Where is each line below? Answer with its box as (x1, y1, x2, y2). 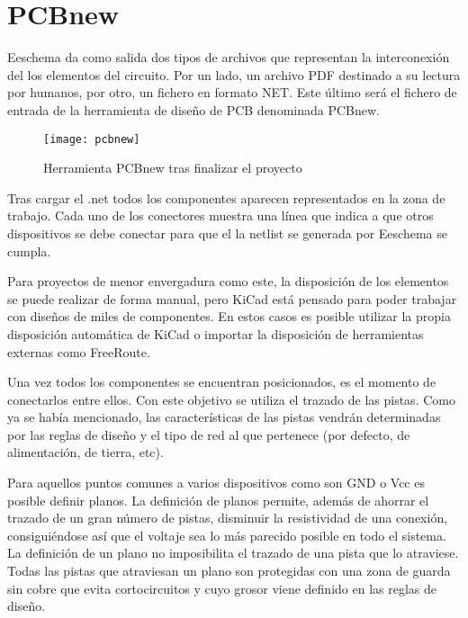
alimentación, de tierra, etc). (7, 443, 164, 461)
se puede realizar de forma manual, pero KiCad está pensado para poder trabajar (7, 289, 457, 308)
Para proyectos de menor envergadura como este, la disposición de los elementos (7, 272, 449, 291)
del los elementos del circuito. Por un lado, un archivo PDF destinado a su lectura (7, 65, 461, 84)
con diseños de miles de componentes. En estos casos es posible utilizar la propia (7, 307, 451, 326)
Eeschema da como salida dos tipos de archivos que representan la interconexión (7, 48, 450, 67)
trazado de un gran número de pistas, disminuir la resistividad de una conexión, (7, 508, 448, 527)
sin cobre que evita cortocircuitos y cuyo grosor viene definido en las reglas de (7, 578, 436, 597)
